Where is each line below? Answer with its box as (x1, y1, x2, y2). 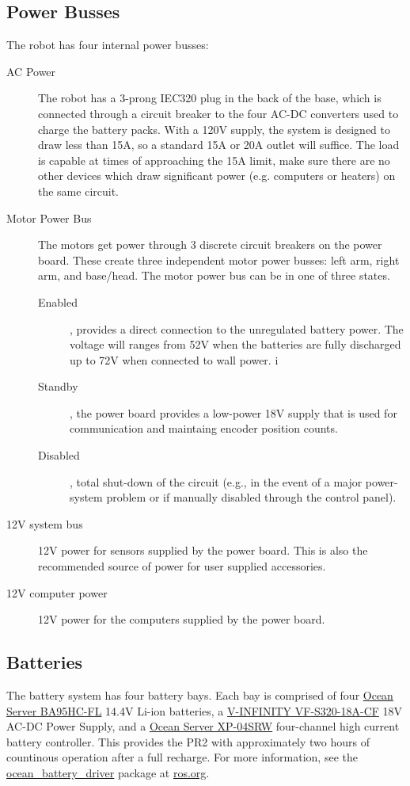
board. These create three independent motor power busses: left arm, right (38, 251, 400, 268)
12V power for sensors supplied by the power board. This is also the (38, 542, 368, 559)
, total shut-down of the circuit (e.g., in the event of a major (70, 473, 363, 490)
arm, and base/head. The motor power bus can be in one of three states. (38, 267, 390, 284)
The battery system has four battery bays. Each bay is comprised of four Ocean (6, 687, 393, 704)
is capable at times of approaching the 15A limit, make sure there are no (38, 151, 390, 168)
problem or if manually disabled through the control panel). (106, 489, 397, 506)
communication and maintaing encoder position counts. (70, 420, 338, 437)
